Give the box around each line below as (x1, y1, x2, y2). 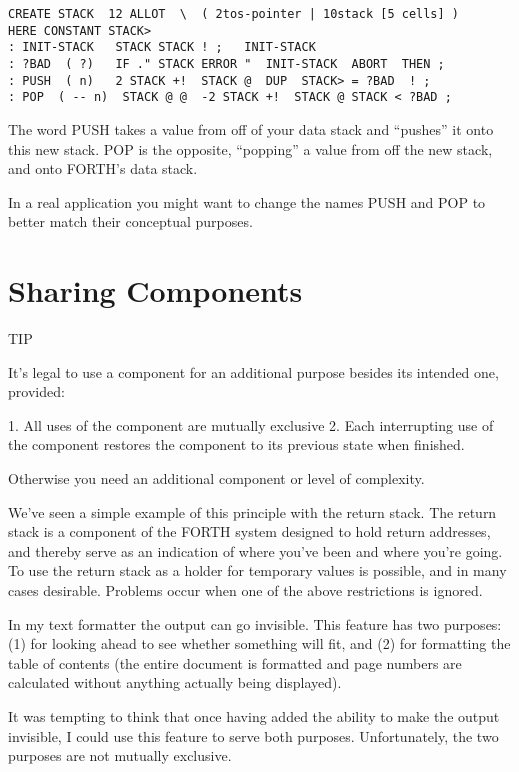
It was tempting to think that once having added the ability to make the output (8, 705, 500, 726)
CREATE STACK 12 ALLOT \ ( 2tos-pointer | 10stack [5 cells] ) (8, 7, 460, 21)
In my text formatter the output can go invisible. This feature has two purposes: (8, 613, 502, 634)
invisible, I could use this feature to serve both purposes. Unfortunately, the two (8, 725, 499, 746)
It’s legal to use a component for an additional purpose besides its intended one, (8, 361, 499, 382)
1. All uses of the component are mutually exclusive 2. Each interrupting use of (8, 414, 494, 435)
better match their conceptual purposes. (8, 211, 253, 232)
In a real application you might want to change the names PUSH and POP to (8, 191, 486, 212)
